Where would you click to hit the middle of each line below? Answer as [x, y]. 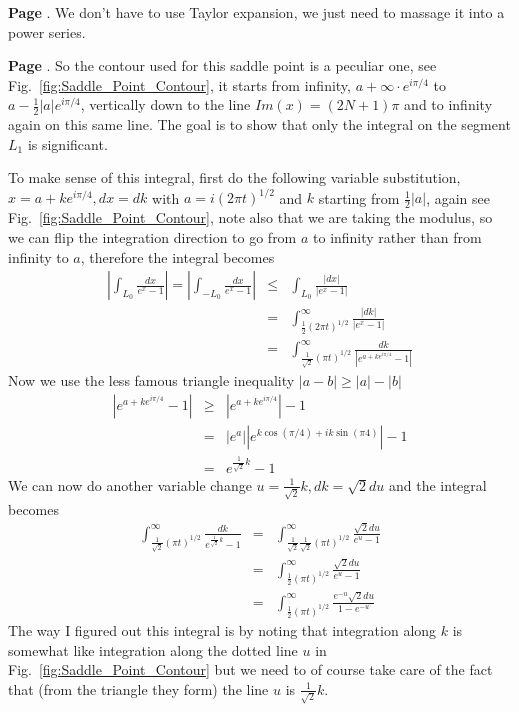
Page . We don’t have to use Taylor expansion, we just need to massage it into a [256, 12]
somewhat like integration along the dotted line [153, 649]
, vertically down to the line [165, 104]
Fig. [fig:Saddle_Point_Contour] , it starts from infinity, [179, 84]
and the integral [438, 484]
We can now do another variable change [130, 484]
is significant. [67, 143]
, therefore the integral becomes [177, 256]
